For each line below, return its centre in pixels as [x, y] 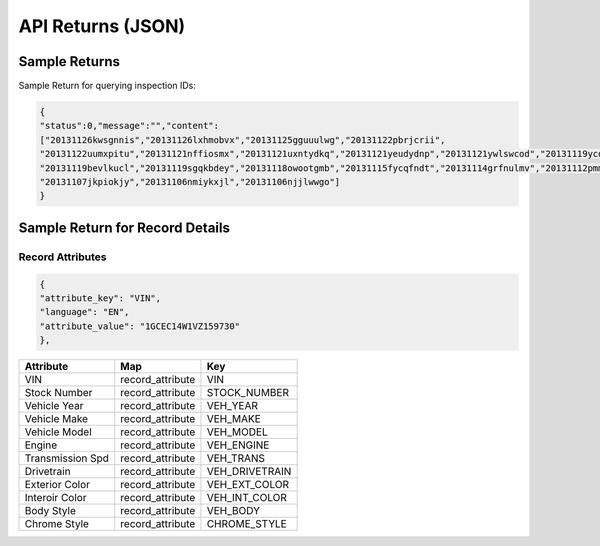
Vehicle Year [54, 406]
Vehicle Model [58, 432]
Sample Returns [69, 61]
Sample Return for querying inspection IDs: [107, 86]
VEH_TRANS [235, 458]
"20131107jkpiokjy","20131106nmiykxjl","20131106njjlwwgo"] [190, 181]
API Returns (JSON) [102, 26]
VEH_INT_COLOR [246, 498]
